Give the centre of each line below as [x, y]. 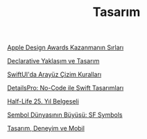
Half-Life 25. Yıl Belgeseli [43, 101]
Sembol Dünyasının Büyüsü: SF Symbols [65, 115]
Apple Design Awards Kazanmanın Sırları [66, 48]
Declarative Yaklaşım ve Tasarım [53, 61]
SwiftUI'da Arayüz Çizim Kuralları [54, 74]
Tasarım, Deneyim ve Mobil [46, 129]
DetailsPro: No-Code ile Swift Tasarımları [66, 88]
